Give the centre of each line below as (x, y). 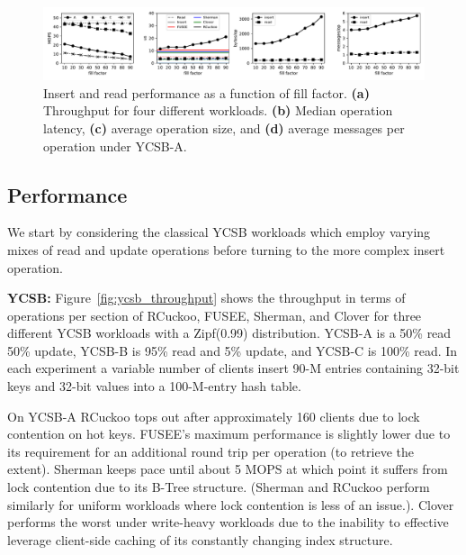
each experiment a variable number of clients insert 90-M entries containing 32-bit (233, 368)
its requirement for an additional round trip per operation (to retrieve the (211, 451)
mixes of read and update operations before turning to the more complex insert (226, 249)
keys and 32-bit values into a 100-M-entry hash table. (154, 386)
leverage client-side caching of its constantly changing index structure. (200, 539)
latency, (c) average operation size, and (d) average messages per (224, 127)
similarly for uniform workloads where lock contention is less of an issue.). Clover (231, 504)
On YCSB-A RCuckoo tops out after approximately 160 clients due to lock (214, 416)
